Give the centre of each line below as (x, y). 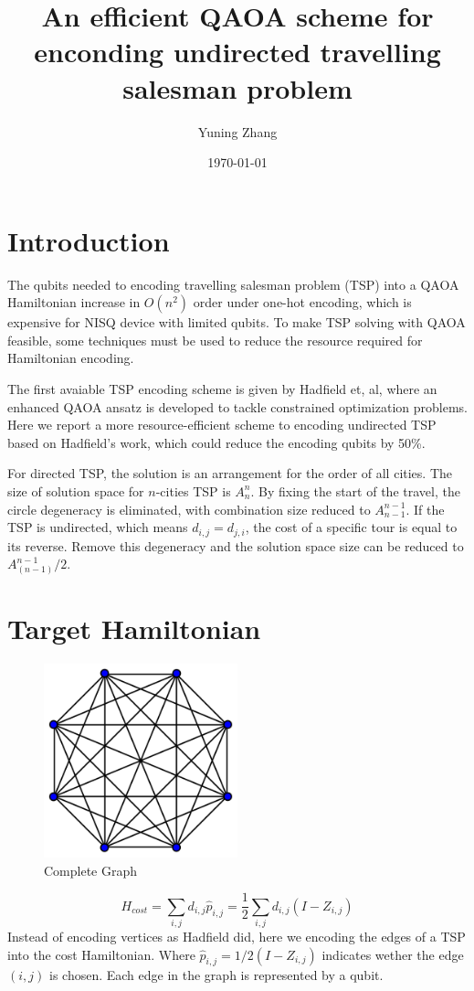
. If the (425, 509)
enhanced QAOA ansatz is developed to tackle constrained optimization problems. (237, 406)
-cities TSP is (193, 490)
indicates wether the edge (393, 954)
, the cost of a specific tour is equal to (351, 527)
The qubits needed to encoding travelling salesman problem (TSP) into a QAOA (233, 284)
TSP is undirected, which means (98, 527)
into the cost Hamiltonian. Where (101, 954)
